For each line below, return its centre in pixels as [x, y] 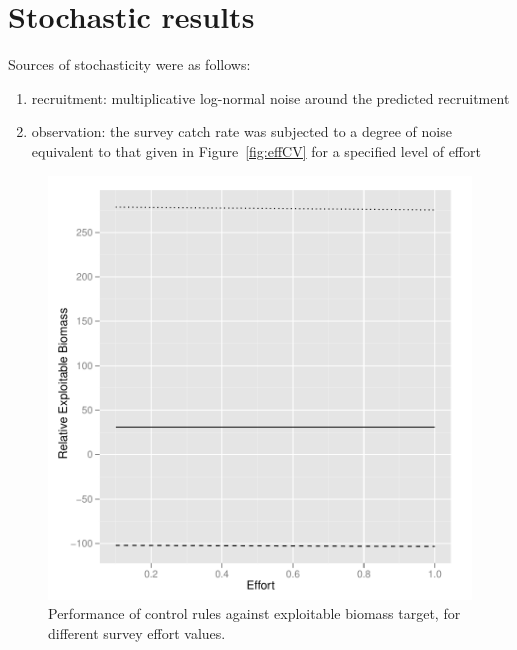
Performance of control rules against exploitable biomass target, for [254, 613]
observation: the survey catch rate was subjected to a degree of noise [241, 131]
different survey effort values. [137, 632]
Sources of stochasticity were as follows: [129, 64]
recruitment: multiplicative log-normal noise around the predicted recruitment [270, 97]
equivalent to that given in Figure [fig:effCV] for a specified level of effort [256, 150]
